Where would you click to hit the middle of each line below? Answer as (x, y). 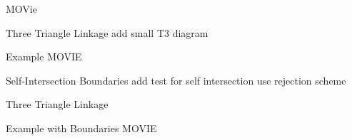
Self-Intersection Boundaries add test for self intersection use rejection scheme (176, 80)
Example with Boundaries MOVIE (81, 128)
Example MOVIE (44, 56)
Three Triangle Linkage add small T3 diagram (107, 32)
